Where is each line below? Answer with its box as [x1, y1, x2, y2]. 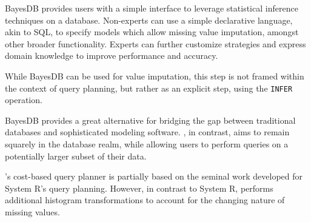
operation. [5, 93, 42, 106]
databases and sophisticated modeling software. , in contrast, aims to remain [5, 126, 290, 138]
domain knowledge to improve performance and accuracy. [5, 49, 218, 62]
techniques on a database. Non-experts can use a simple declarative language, [5, 13, 293, 26]
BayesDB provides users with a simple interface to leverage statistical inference [5, 2, 298, 14]
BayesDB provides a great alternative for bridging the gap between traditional [5, 113, 296, 126]
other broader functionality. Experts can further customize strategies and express [5, 37, 306, 50]
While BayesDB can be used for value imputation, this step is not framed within [5, 69, 304, 82]
